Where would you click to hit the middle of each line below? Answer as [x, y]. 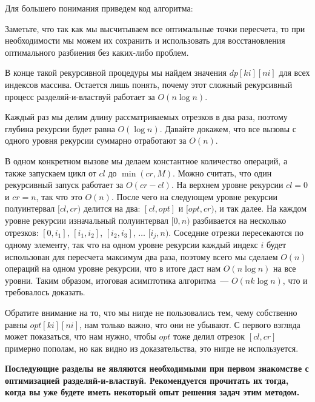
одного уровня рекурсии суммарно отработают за [96, 140]
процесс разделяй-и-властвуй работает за [80, 96]
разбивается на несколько [240, 220]
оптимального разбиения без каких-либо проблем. [97, 52]
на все [285, 268]
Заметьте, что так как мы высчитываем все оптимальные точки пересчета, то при [155, 28]
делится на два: [112, 208]
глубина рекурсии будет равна [60, 128]
